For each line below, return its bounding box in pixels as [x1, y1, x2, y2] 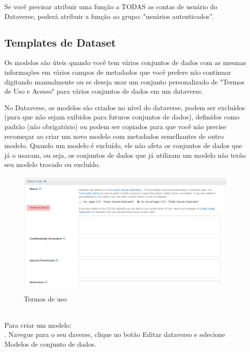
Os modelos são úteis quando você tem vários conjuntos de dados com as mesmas [4, 57, 246, 67]
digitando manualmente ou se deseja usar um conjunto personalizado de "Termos [4, 76, 245, 86]
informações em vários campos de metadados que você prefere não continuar [4, 67, 231, 77]
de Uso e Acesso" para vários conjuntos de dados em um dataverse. [4, 86, 203, 96]
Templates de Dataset [4, 34, 116, 50]
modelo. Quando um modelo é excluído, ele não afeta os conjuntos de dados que [4, 140, 242, 151]
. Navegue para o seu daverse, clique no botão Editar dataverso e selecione [4, 329, 225, 339]
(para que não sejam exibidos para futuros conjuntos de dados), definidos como [4, 112, 240, 122]
